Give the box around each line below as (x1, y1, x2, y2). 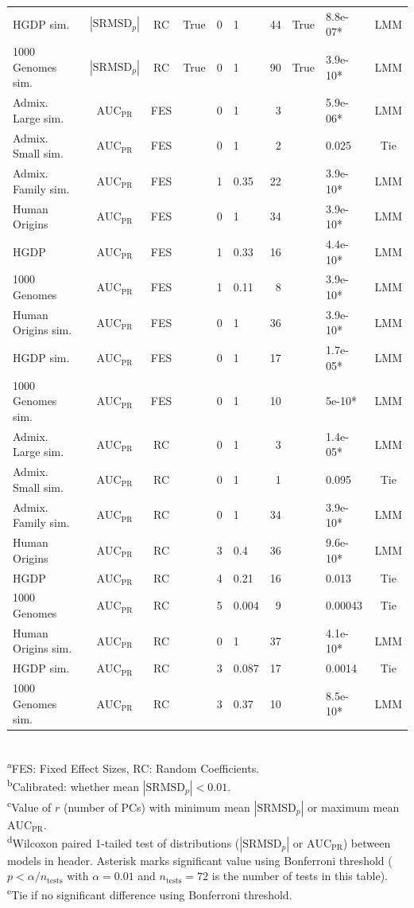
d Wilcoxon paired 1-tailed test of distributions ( (7, 832, 240, 851)
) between (342, 834, 391, 851)
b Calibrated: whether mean (7, 776, 140, 794)
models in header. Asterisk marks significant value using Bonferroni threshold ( (7, 851, 393, 868)
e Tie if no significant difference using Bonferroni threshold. (7, 883, 292, 902)
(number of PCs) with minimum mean (64, 798, 250, 815)
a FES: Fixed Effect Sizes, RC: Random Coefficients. (7, 757, 260, 776)
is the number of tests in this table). (211, 867, 388, 884)
